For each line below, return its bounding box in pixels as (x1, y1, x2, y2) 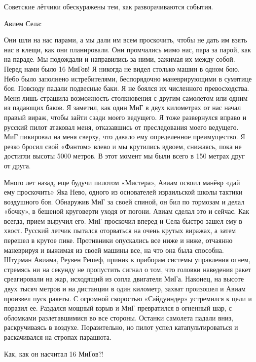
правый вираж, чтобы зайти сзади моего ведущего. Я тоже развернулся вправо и (4, 112, 247, 122)
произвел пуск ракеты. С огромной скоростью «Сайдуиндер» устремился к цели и (4, 293, 252, 303)
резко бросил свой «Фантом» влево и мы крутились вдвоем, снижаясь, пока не (4, 141, 242, 151)
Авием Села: (4, 18, 42, 28)
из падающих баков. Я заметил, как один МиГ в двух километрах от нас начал (4, 102, 241, 113)
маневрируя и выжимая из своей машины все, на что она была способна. (4, 244, 224, 255)
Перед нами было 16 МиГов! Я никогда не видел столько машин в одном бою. (4, 63, 240, 74)
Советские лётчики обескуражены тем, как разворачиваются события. (4, 1, 214, 11)
